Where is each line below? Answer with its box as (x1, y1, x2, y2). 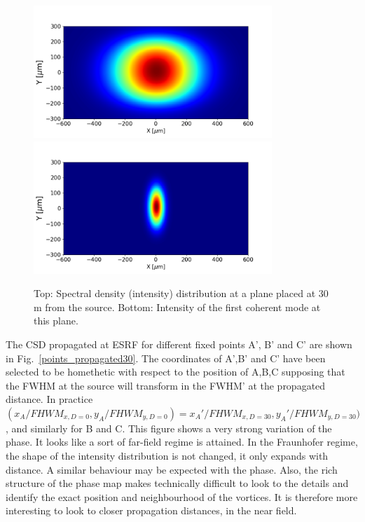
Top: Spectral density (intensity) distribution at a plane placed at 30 (34, 286, 329, 301)
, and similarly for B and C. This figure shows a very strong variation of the (6, 420, 332, 435)
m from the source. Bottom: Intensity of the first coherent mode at (34, 299, 321, 314)
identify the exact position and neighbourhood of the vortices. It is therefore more (6, 489, 358, 504)
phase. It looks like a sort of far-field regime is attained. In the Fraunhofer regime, (6, 434, 358, 449)
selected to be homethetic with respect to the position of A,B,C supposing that (6, 364, 345, 379)
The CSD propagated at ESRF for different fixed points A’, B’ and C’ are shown (6, 336, 352, 351)
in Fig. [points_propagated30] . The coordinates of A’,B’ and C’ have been (6, 350, 326, 365)
